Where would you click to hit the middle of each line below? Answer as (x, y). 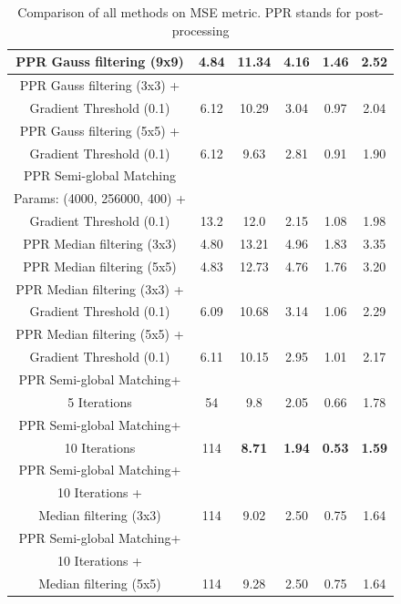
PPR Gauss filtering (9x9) (100, 61)
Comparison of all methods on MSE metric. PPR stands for (185, 12)
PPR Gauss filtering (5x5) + (100, 130)
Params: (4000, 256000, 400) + (100, 198)
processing (200, 30)
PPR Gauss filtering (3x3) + (100, 85)
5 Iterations (100, 401)
